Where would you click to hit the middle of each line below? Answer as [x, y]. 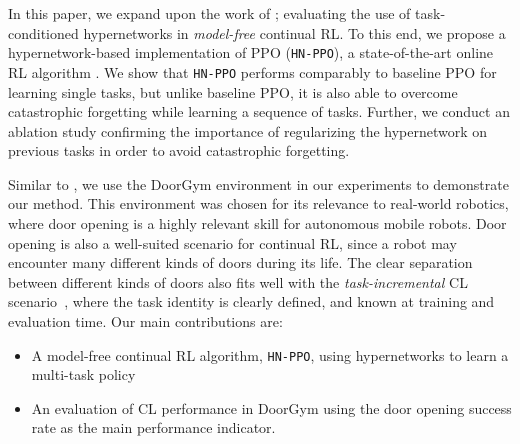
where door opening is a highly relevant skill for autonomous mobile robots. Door [257, 223]
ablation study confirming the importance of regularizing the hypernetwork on [248, 130]
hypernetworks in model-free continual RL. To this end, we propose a [294, 32]
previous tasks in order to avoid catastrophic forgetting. [179, 150]
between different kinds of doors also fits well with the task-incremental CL [238, 281]
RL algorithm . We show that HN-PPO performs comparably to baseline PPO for [252, 71]
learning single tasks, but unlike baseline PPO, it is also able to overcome [233, 91]
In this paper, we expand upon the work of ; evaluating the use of [209, 13]
